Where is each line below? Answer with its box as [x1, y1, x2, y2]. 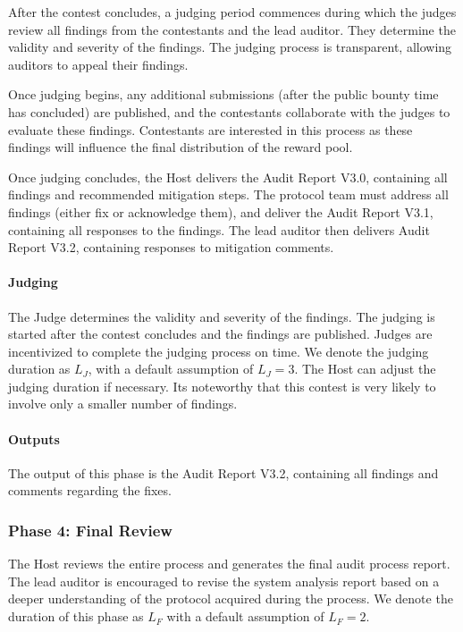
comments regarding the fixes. [8, 481, 172, 500]
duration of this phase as [8, 607, 144, 626]
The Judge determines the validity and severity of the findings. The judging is [8, 307, 435, 325]
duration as [8, 359, 71, 378]
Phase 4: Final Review [8, 518, 173, 541]
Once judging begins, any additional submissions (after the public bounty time [8, 85, 439, 104]
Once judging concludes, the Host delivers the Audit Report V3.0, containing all [8, 167, 448, 186]
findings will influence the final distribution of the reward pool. [8, 138, 353, 156]
